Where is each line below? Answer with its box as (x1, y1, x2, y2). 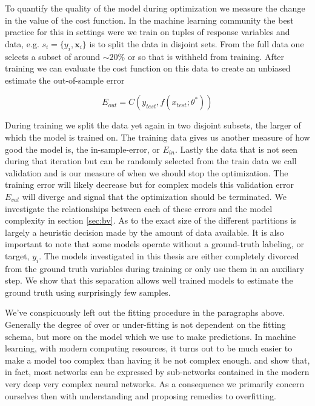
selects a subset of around (5, 50, 101, 62)
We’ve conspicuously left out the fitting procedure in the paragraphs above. (5, 306, 285, 319)
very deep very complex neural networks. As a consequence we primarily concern (5, 378, 305, 390)
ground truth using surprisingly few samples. (5, 285, 171, 298)
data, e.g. (5, 37, 39, 50)
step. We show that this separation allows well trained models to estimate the (5, 274, 293, 287)
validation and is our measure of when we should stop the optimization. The (5, 166, 288, 179)
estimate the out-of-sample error (5, 73, 125, 86)
